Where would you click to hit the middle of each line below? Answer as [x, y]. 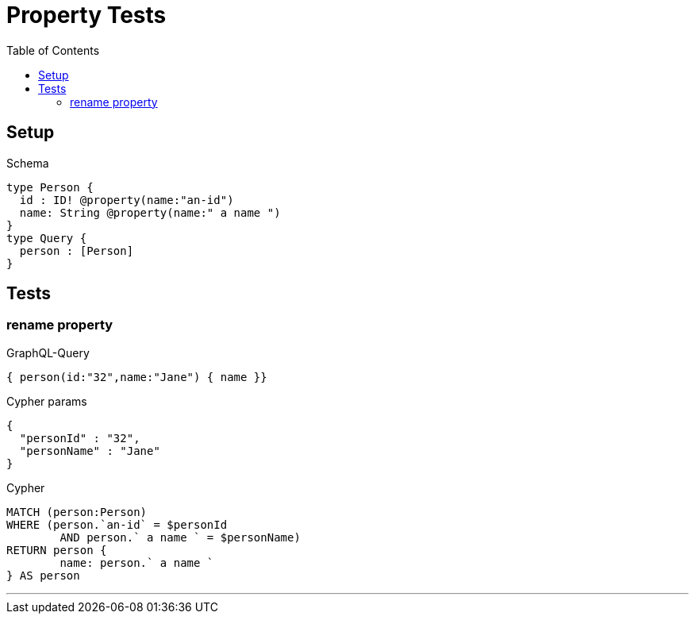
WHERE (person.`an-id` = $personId [117, 524]
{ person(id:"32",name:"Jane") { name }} [137, 377]
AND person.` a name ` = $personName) [180, 537]
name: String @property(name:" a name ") [150, 212]
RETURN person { [57, 550]
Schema [28, 163]
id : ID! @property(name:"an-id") [127, 200]
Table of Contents [53, 50]
